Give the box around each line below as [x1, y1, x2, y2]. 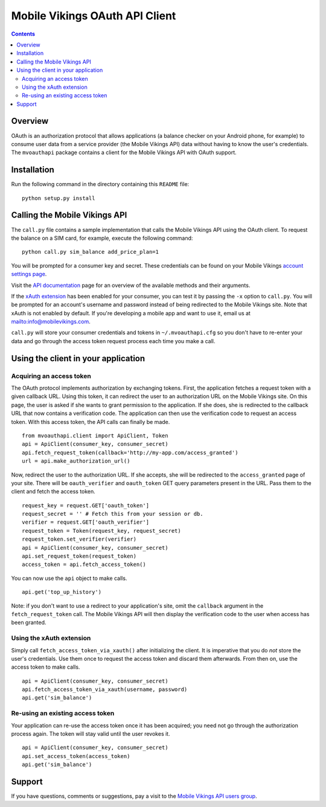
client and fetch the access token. [11, 488, 96, 495]
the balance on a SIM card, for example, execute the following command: [11, 234, 193, 242]
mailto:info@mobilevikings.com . [11, 318, 91, 326]
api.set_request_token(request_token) [22, 553, 137, 560]
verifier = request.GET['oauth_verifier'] [22, 519, 150, 526]
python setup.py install [22, 195, 95, 202]
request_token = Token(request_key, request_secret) [22, 527, 181, 534]
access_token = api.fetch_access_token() [22, 561, 146, 568]
